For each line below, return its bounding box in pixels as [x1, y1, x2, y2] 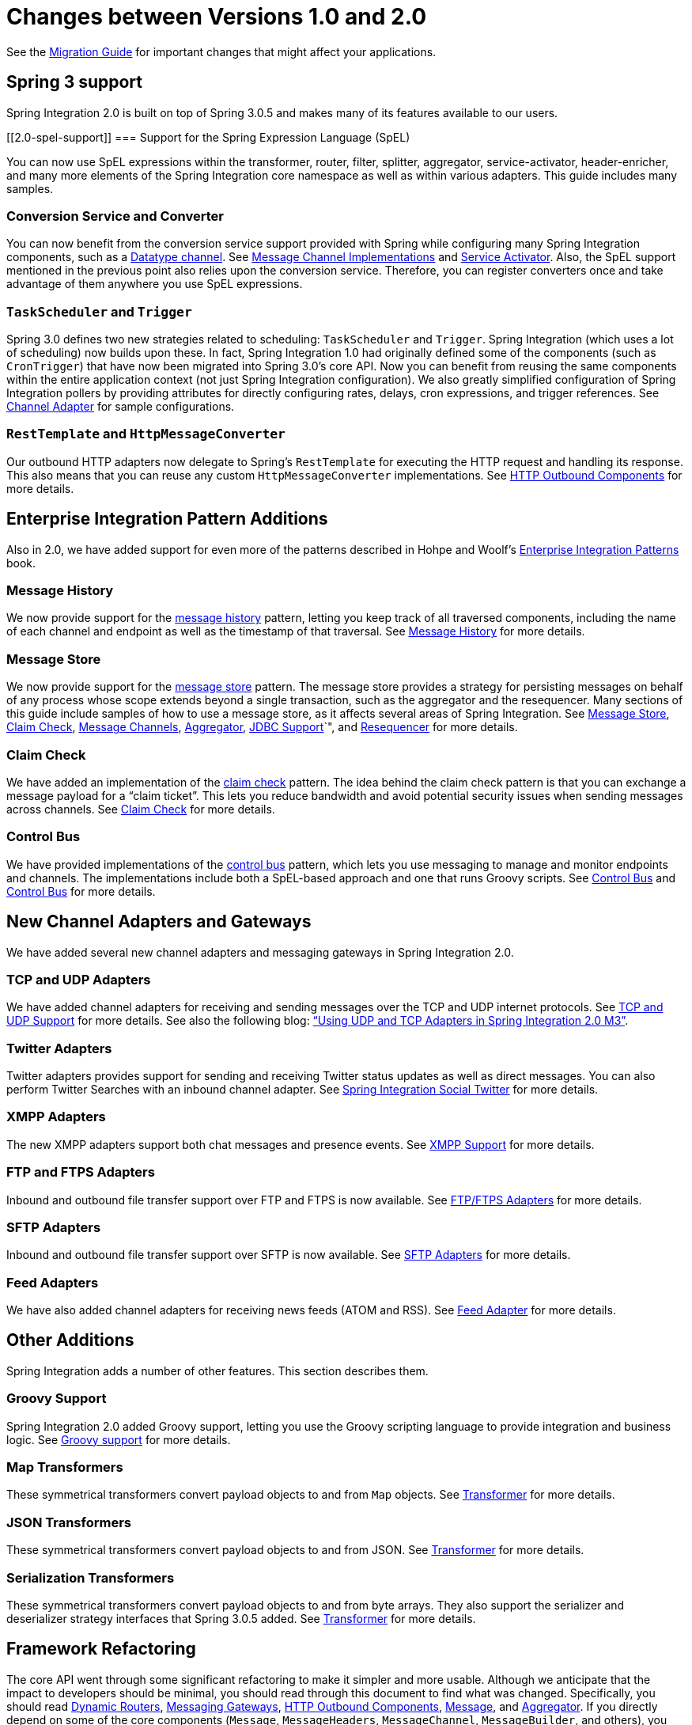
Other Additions [6, 1330, 134, 1351]
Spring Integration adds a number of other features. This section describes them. [6, 1363, 429, 1378]
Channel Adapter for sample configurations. [6, 400, 235, 414]
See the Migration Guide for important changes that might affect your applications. [6, 44, 437, 59]
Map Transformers [6, 1459, 123, 1475]
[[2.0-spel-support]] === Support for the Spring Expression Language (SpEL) [6, 130, 410, 144]
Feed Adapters [6, 1274, 99, 1291]
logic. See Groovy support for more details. [6, 1432, 231, 1446]
